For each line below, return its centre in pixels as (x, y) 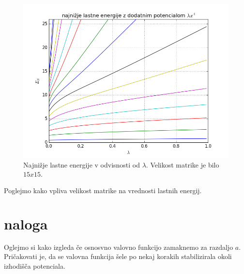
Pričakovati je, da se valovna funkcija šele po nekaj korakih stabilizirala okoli (118, 256)
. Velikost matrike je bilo (183, 164)
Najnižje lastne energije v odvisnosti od (82, 164)
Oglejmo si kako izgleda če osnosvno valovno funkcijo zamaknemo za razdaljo (119, 247)
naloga (26, 223)
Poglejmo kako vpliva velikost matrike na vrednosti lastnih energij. (103, 190)
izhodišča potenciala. (35, 266)
